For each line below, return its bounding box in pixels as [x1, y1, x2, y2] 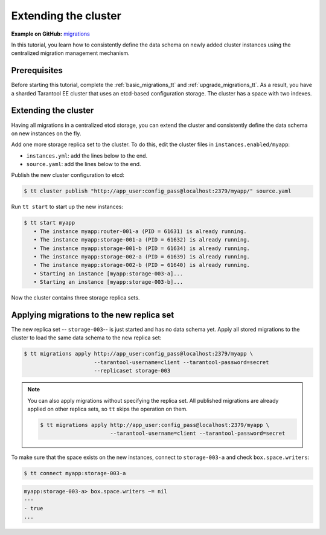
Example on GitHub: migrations [11, 30, 90, 37]
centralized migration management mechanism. [11, 50, 130, 57]
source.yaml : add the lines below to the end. [26, 161, 141, 168]
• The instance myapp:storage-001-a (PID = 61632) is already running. [33, 236, 251, 243]
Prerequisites [11, 65, 63, 75]
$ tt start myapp [24, 219, 75, 226]
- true [24, 505, 43, 511]
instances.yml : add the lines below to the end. [26, 152, 148, 159]
